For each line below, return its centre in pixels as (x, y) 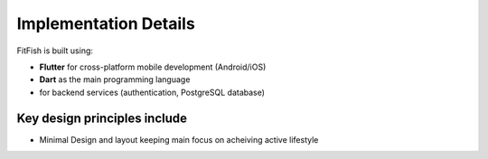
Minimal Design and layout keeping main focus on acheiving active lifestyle (179, 139)
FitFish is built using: (55, 51)
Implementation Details (106, 23)
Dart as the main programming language (115, 79)
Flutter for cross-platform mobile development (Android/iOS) (153, 67)
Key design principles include (102, 118)
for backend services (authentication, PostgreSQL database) (152, 92)
